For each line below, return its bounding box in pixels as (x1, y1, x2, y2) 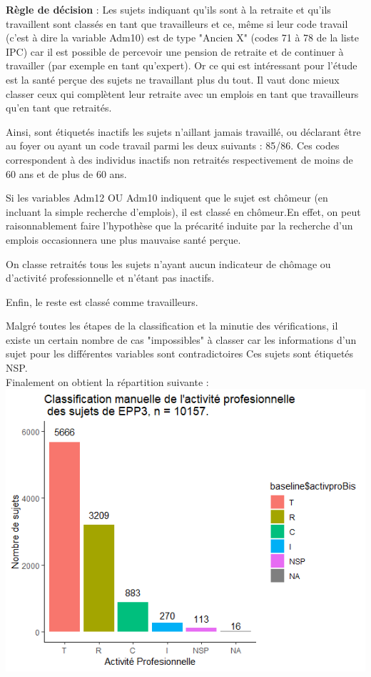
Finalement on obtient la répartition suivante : (6, 374, 209, 389)
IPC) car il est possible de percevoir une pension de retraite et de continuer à (6, 44, 344, 59)
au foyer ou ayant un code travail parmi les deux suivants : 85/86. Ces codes (6, 138, 340, 153)
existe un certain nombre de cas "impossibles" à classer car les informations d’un (6, 332, 357, 347)
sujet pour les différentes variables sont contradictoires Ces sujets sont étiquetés (6, 346, 354, 361)
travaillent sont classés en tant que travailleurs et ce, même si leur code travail (6, 16, 348, 31)
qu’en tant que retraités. (6, 100, 112, 115)
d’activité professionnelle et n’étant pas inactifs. (6, 270, 215, 285)
